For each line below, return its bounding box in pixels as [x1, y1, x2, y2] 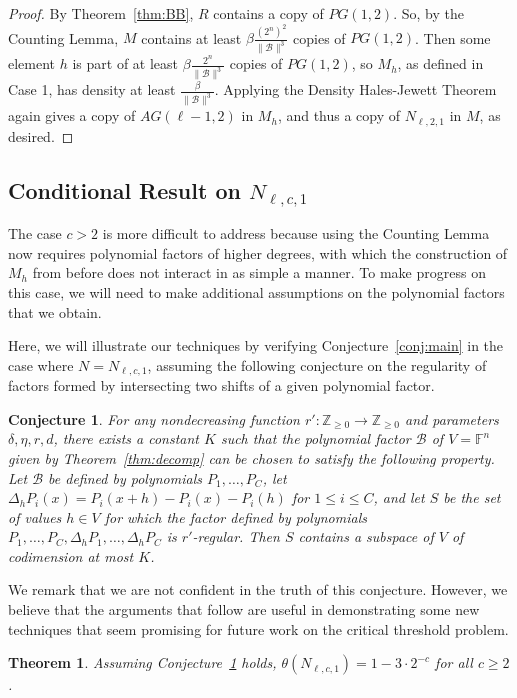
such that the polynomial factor [220, 428, 411, 449]
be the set [443, 487, 501, 508]
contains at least [141, 27, 242, 48]
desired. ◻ [8, 125, 74, 146]
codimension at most [8, 545, 134, 566]
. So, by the [393, 3, 464, 23]
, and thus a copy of [277, 105, 401, 126]
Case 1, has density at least [8, 79, 176, 100]
